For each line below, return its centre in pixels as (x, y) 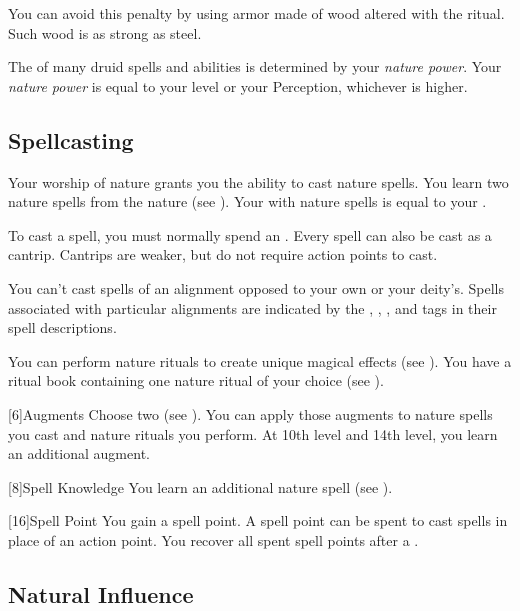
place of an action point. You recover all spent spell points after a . (213, 539)
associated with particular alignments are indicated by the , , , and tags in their (252, 307)
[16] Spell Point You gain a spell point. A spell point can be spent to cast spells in (258, 520)
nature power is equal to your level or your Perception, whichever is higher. (238, 85)
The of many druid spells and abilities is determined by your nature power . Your (255, 66)
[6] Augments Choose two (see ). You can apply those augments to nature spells (250, 413)
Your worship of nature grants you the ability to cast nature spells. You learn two (258, 181)
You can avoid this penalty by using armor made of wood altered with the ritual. (256, 13)
